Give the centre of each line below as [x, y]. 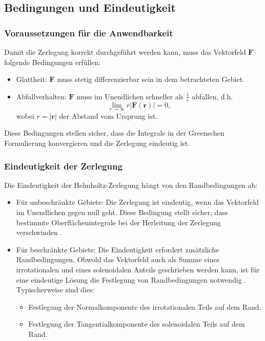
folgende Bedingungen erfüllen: [53, 62]
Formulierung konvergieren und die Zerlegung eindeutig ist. [97, 143]
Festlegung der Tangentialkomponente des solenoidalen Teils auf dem [137, 324]
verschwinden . [39, 232]
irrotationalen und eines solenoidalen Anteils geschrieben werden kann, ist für [138, 269]
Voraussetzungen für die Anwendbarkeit [89, 33]
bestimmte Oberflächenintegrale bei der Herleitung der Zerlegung [118, 222]
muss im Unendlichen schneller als [130, 96]
